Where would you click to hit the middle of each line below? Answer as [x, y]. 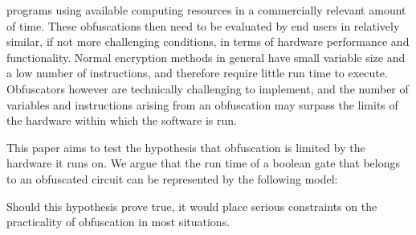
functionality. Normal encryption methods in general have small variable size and [206, 57]
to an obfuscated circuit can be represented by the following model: [172, 178]
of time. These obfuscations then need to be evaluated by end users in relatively [203, 25]
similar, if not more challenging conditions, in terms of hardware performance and [208, 41]
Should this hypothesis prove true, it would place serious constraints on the [192, 206]
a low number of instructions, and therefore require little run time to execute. [197, 73]
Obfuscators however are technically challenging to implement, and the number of [208, 88]
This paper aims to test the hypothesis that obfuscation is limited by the [186, 147]
